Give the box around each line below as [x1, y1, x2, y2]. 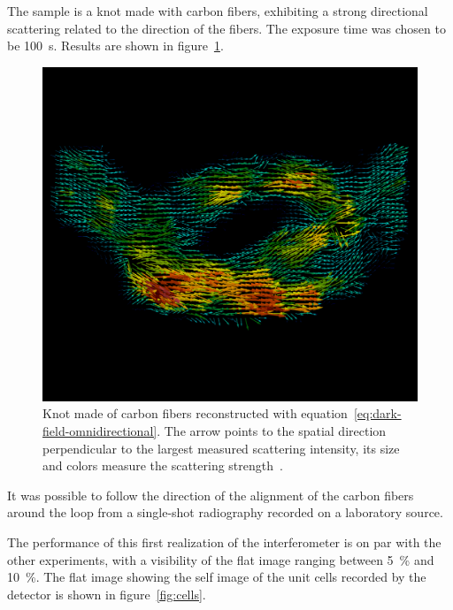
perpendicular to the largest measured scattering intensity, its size [42, 438, 400, 457]
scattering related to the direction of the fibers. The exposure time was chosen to [7, 19, 446, 37]
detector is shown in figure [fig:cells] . [7, 584, 206, 603]
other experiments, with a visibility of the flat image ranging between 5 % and [7, 550, 434, 568]
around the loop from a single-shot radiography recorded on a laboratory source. [7, 503, 443, 522]
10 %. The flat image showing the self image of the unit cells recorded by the [7, 568, 426, 586]
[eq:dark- [353, 404, 402, 423]
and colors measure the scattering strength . [42, 456, 283, 475]
